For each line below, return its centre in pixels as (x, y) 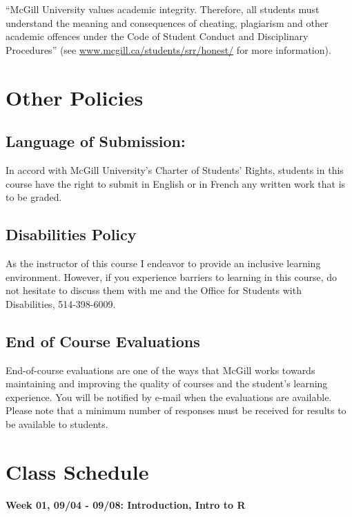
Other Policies (75, 97)
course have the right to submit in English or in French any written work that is (176, 183)
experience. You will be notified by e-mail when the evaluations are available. (169, 397)
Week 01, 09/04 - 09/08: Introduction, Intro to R (126, 505)
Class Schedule (77, 471)
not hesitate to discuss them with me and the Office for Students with (154, 290)
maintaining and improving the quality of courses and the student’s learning (167, 383)
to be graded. (34, 197)
